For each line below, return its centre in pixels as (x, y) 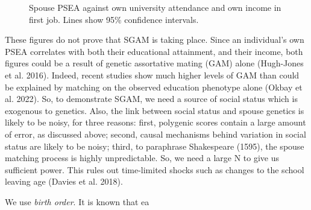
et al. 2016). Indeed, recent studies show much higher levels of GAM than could (152, 75)
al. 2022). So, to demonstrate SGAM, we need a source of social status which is (151, 99)
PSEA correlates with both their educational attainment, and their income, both (154, 51)
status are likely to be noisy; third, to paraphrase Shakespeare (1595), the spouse (155, 146)
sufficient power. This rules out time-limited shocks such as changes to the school (155, 169)
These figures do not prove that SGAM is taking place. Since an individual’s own (155, 40)
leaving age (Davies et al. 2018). (64, 181)
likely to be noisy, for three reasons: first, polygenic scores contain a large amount (155, 122)
